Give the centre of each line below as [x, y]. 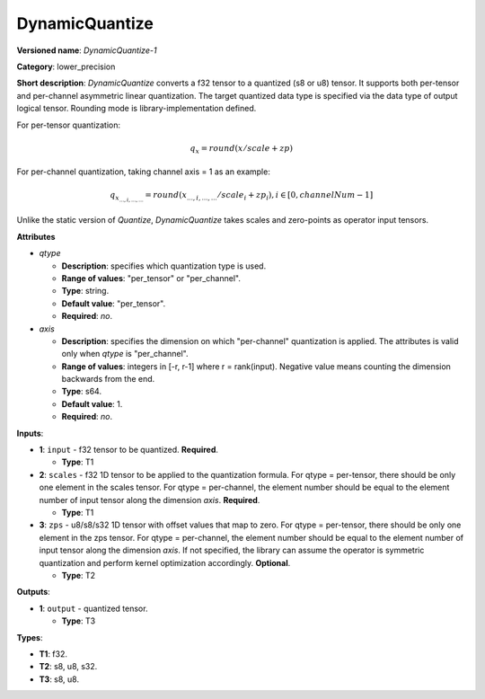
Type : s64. [82, 392]
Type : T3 [79, 621]
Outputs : [34, 592]
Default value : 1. [92, 403]
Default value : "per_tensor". [114, 303]
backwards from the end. [108, 379]
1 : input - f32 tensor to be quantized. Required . [129, 450]
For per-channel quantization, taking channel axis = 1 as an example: [144, 172]
